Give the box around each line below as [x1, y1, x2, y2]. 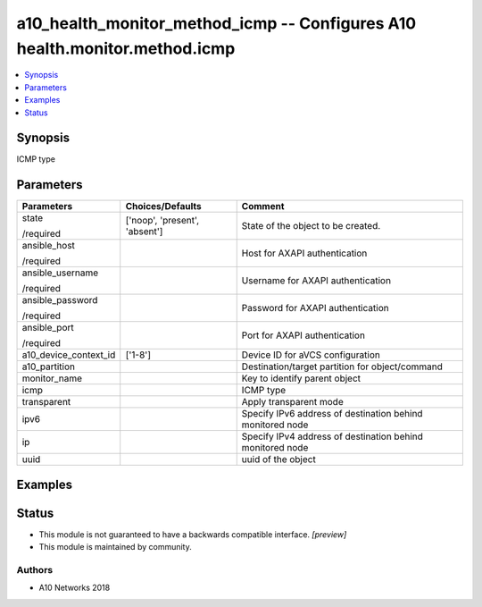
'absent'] [125, 225, 163, 238]
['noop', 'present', [125, 215, 200, 227]
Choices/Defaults [125, 200, 202, 213]
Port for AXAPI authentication [241, 329, 366, 341]
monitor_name [21, 372, 82, 384]
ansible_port [21, 322, 75, 334]
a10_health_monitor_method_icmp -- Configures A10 [16, 13, 417, 33]
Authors [16, 564, 54, 577]
